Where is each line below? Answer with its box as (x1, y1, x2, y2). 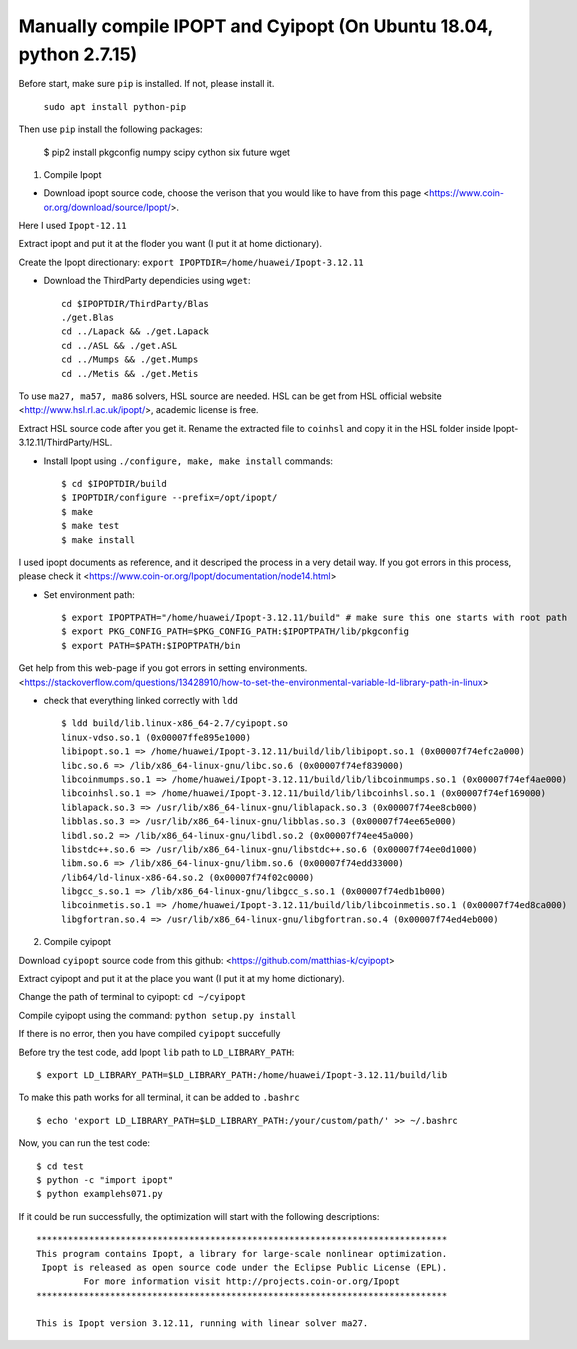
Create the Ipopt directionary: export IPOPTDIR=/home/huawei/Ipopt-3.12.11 (18, 256, 364, 268)
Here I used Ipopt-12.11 (18, 220, 127, 232)
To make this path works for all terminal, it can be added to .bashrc (18, 1091, 300, 1104)
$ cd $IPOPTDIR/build (61, 478, 167, 489)
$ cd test (36, 1160, 84, 1172)
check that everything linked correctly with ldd (43, 695, 239, 707)
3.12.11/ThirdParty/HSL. (18, 436, 113, 449)
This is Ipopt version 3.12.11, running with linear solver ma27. (36, 1318, 369, 1329)
